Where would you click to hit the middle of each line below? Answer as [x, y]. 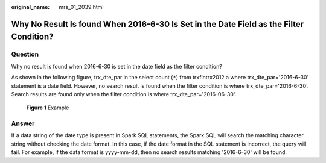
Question [25, 54]
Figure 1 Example [48, 108]
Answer [23, 123]
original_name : [30, 7]
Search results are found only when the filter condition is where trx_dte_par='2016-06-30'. [124, 94]
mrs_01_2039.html [81, 7]
